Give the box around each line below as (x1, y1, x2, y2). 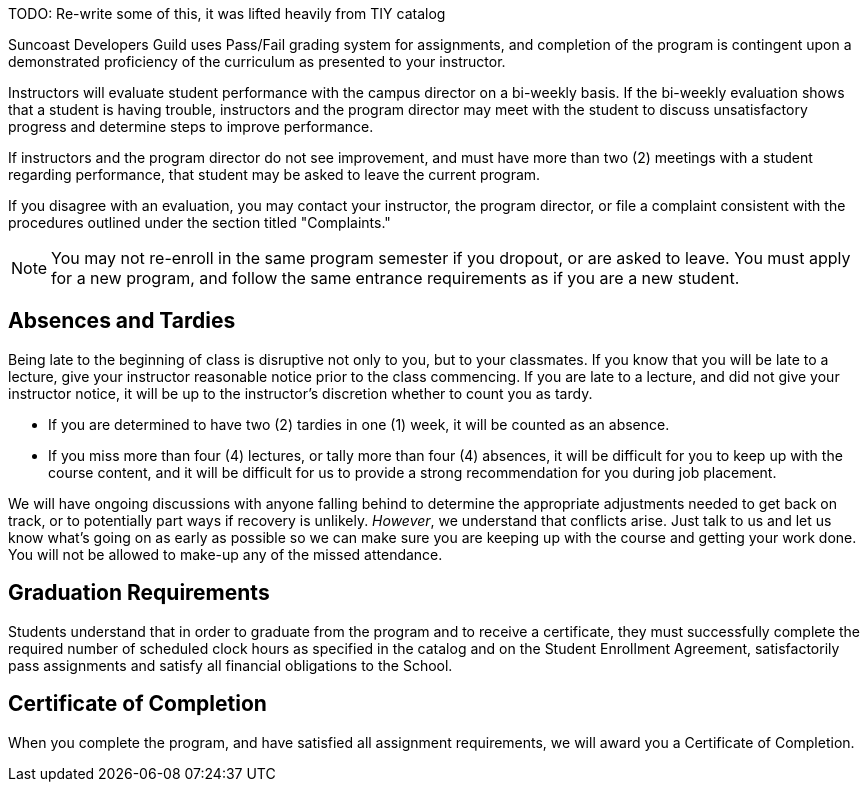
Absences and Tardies (8, 308, 236, 334)
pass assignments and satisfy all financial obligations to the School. (8, 656, 453, 674)
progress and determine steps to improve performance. (8, 118, 374, 135)
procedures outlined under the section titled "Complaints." (8, 214, 391, 231)
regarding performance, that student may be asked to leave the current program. (8, 166, 541, 183)
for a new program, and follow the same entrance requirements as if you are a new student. (51, 268, 740, 288)
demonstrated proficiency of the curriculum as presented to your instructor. (8, 53, 506, 70)
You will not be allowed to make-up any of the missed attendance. (8, 545, 443, 563)
